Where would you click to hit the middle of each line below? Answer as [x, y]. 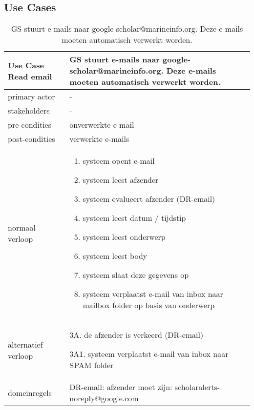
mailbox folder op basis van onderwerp [149, 305]
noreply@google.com [104, 398]
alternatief [25, 344]
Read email [30, 76]
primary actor [32, 97]
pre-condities [30, 125]
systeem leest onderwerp [124, 237]
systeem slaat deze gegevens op [136, 275]
